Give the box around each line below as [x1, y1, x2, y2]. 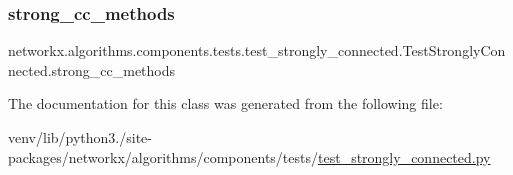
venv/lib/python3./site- [8, 127, 152, 147]
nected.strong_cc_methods [8, 59, 176, 80]
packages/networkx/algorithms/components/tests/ [8, 146, 319, 167]
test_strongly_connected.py [318, 146, 491, 167]
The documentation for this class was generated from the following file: [8, 93, 443, 114]
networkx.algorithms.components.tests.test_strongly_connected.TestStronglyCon [8, 40, 506, 61]
